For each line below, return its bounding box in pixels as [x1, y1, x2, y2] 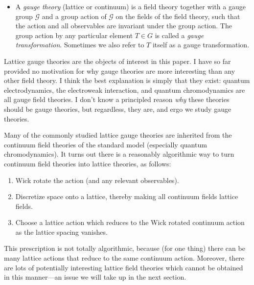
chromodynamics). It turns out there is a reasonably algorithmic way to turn [4, 149, 234, 159]
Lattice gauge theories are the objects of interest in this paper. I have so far [4, 56, 231, 66]
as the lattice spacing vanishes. [15, 226, 108, 237]
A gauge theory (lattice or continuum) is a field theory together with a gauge [15, 1, 246, 11]
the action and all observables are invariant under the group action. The [15, 20, 232, 31]
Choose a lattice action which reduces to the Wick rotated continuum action [15, 217, 245, 227]
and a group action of [42, 11, 107, 21]
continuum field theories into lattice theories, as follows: [4, 158, 171, 168]
